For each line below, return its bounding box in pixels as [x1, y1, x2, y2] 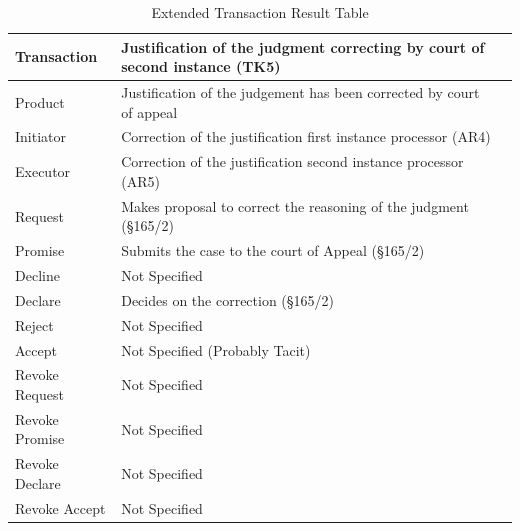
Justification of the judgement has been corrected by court [121, 82, 480, 103]
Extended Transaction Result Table [151, 2, 369, 22]
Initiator [15, 126, 67, 147]
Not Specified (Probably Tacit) [121, 339, 311, 360]
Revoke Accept [15, 497, 106, 518]
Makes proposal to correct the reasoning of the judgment [121, 195, 469, 216]
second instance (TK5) [121, 56, 281, 77]
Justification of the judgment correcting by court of [121, 36, 485, 57]
